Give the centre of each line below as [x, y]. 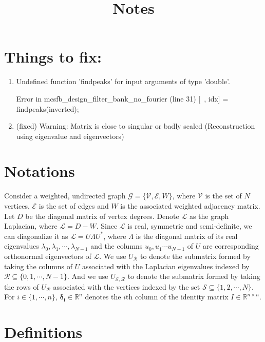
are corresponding [231, 246]
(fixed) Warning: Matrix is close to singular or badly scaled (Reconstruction [136, 126]
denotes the [103, 297]
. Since [107, 226]
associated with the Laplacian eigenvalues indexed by [166, 266]
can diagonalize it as [36, 236]
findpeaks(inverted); [48, 108]
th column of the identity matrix [177, 297]
